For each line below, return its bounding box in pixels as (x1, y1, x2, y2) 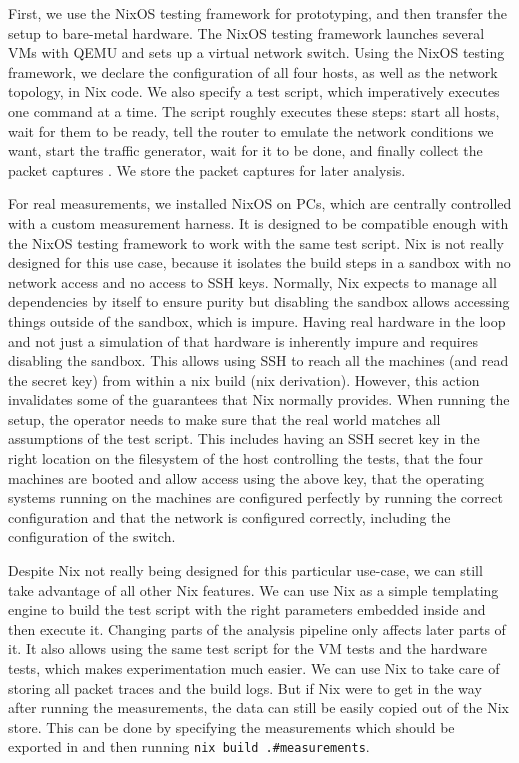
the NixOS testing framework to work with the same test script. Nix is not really (8, 232, 504, 253)
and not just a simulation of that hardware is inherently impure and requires (8, 330, 478, 351)
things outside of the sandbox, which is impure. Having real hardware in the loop (8, 310, 506, 331)
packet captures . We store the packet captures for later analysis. (8, 159, 406, 180)
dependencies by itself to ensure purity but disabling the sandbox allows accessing (8, 291, 510, 312)
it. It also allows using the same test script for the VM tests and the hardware (8, 638, 488, 659)
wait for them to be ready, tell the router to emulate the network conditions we (8, 120, 494, 141)
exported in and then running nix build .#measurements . (8, 736, 370, 757)
